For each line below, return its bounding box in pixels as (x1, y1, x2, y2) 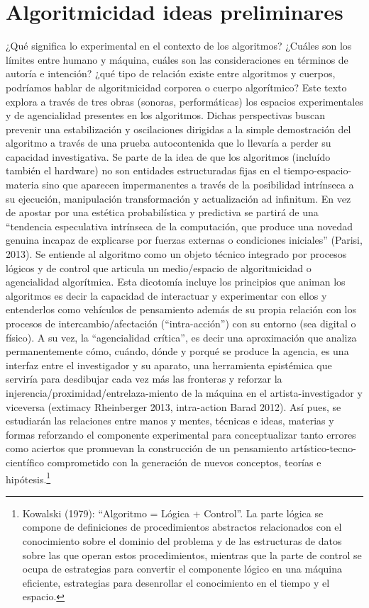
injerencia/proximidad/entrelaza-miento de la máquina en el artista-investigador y (6, 385, 363, 400)
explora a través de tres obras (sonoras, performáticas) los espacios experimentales (6, 94, 363, 108)
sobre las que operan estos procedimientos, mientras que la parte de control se (22, 547, 362, 562)
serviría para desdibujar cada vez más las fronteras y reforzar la (6, 371, 282, 386)
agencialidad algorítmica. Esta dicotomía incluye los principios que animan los (6, 274, 346, 289)
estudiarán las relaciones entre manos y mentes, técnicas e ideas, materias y (6, 413, 334, 428)
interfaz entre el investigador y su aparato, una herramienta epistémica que (6, 357, 332, 372)
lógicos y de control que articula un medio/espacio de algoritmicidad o (6, 260, 312, 275)
